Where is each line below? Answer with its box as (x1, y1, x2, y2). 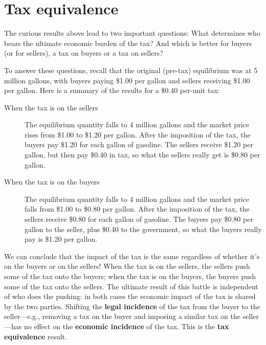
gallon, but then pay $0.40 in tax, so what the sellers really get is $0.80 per (25, 149, 260, 160)
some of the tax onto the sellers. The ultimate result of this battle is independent (4, 281, 258, 291)
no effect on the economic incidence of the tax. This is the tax (24, 320, 229, 331)
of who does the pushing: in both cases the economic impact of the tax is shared (4, 291, 256, 302)
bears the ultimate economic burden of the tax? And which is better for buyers (4, 37, 252, 48)
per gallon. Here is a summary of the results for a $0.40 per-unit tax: (4, 85, 220, 96)
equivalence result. (4, 331, 67, 341)
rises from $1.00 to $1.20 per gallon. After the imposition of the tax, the (25, 129, 251, 140)
